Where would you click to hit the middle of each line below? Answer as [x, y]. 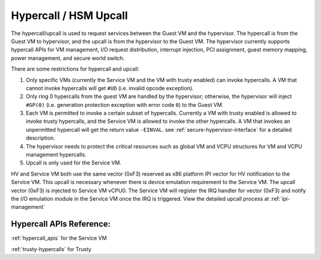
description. [41, 138]
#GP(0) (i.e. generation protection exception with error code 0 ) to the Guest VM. [125, 104]
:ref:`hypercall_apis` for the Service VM [59, 238]
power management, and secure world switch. [68, 58]
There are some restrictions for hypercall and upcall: [75, 69]
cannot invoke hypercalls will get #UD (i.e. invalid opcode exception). [110, 88]
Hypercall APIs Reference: [61, 224]
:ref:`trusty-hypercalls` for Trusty [51, 249]
